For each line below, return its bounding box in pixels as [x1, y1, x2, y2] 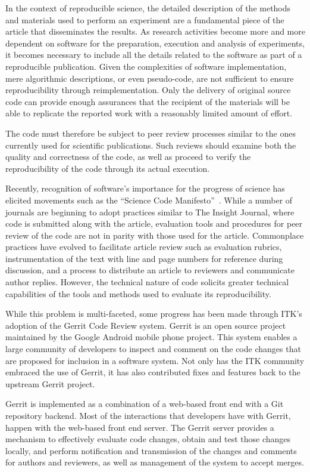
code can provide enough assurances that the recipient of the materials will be [5, 95, 290, 107]
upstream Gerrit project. [5, 377, 95, 390]
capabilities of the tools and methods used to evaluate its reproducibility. [5, 287, 271, 300]
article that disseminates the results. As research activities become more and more [5, 25, 305, 38]
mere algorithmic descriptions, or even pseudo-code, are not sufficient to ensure [5, 72, 294, 84]
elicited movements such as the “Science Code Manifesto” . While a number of [5, 193, 293, 206]
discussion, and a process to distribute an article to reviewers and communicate [5, 264, 295, 276]
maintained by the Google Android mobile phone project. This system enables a [5, 331, 298, 343]
